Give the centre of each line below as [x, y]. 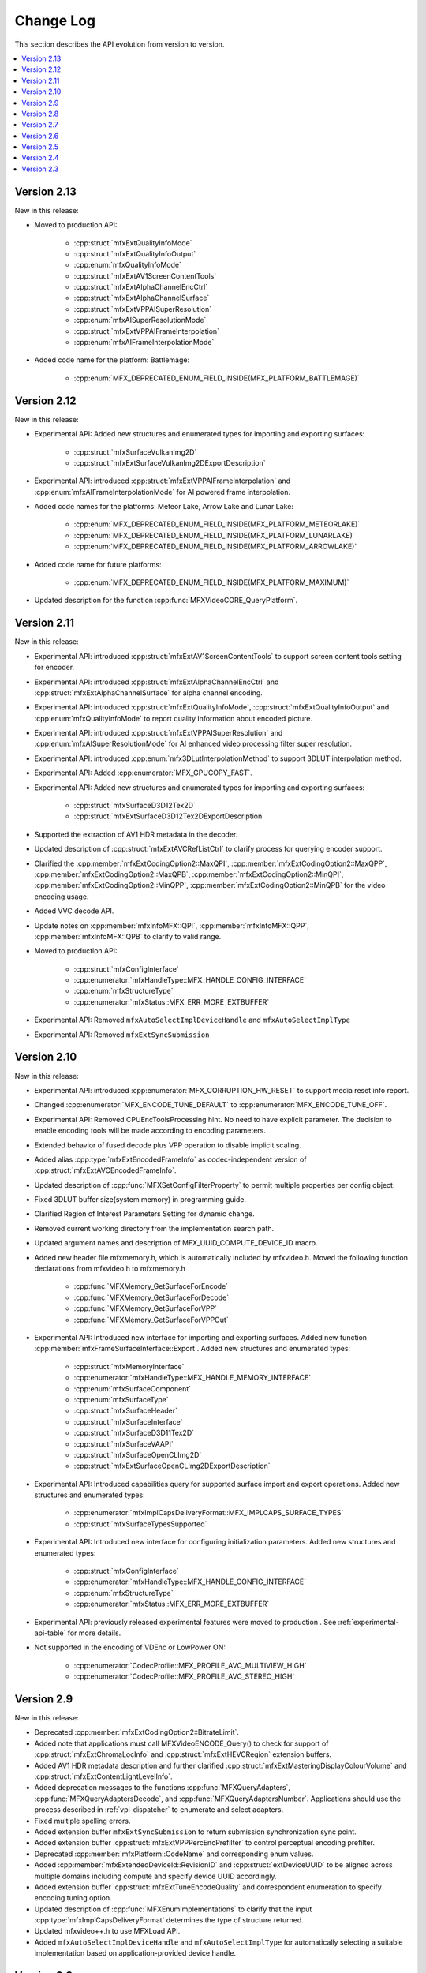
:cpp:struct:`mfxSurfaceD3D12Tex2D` [135, 806]
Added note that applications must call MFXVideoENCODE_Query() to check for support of [181, 1743]
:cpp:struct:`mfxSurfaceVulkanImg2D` [135, 452]
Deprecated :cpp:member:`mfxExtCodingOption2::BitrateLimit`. [137, 1732]
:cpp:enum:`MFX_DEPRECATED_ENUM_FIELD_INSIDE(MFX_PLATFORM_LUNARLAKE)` [214, 535]
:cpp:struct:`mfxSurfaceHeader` [125, 1411]
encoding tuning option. [73, 1898]
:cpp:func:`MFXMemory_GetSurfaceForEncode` [151, 1286]
